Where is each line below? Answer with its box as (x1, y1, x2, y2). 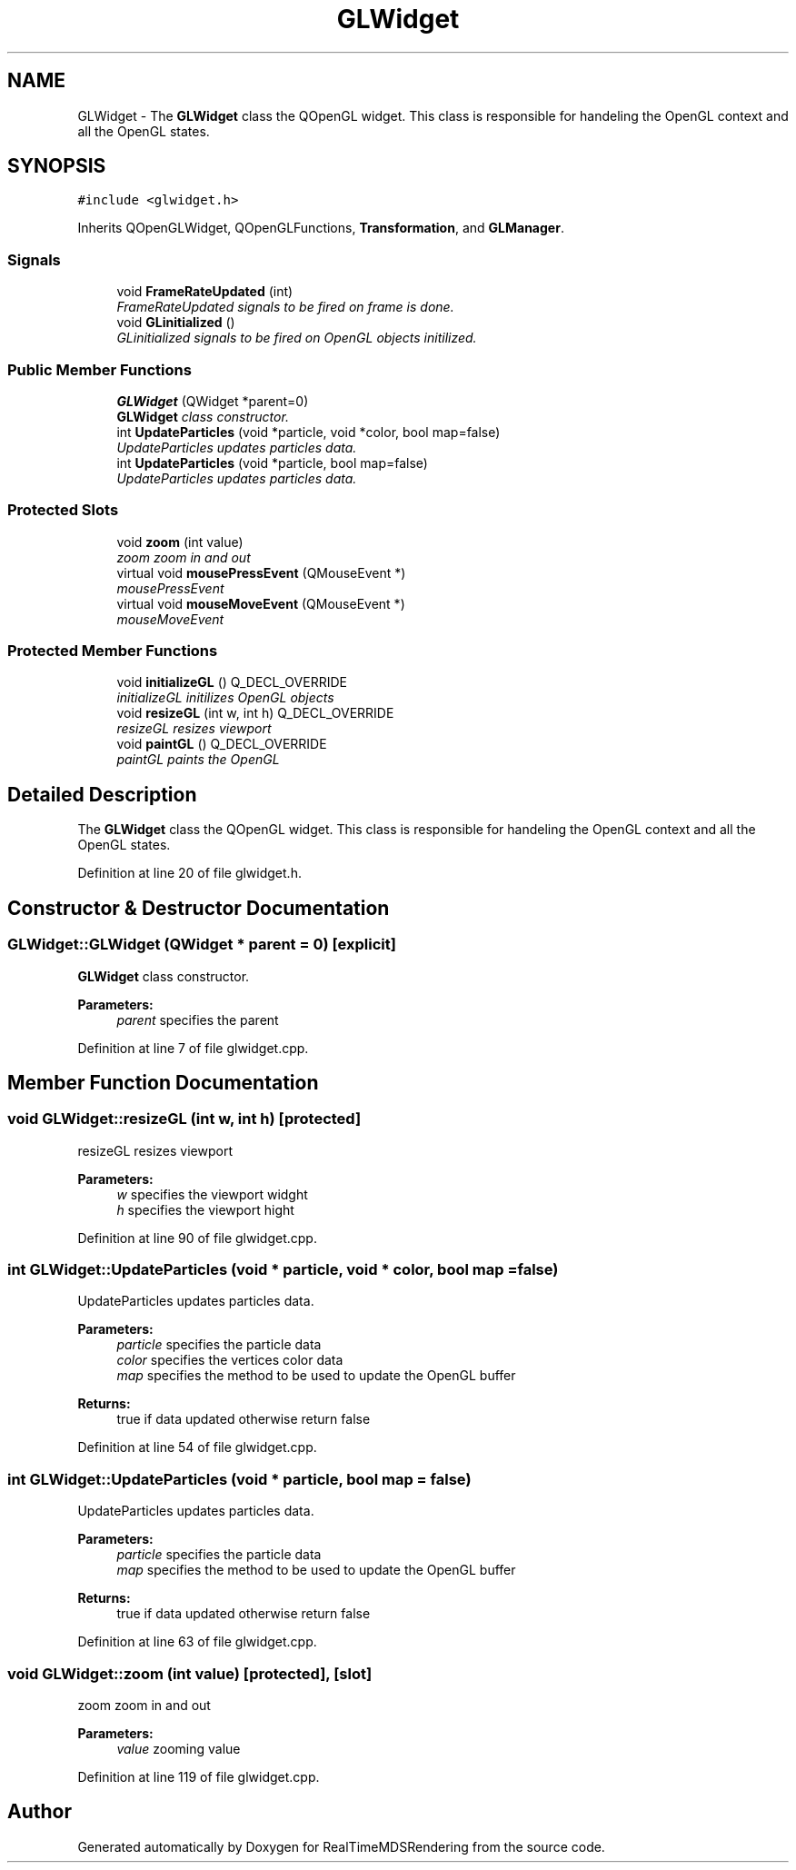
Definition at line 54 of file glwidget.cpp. (77, 1439, 317, 1456)
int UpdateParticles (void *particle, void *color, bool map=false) (116, 423, 501, 440)
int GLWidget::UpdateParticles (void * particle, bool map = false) (7, 1469, 472, 1488)
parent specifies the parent (116, 1011, 279, 1028)
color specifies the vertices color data (116, 1352, 343, 1368)
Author (7, 1800, 72, 1824)
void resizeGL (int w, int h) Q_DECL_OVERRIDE (116, 705, 394, 721)
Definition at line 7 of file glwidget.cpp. (77, 1039, 309, 1056)
